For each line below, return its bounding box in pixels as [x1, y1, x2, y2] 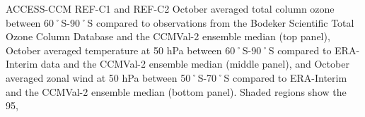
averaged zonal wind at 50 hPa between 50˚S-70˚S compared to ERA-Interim [6, 70, 347, 85]
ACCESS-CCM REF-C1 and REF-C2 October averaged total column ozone [6, 1, 335, 16]
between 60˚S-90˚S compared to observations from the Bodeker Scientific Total [6, 15, 354, 30]
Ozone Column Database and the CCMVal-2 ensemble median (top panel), [6, 29, 330, 44]
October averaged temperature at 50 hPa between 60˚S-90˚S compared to [6, 42, 332, 57]
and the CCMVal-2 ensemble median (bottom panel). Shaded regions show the [6, 84, 347, 99]
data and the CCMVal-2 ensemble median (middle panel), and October [40, 56, 349, 71]
